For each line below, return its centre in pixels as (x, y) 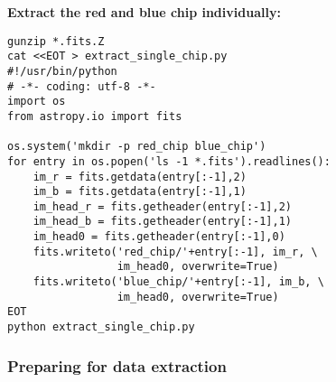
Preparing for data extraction (117, 365)
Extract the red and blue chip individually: (144, 12)
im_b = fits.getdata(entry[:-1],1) (140, 192)
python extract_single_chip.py (101, 327)
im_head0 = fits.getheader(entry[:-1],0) (159, 237)
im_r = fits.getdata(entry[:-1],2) (140, 177)
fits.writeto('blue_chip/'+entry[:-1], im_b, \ (178, 282)
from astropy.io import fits (95, 116)
